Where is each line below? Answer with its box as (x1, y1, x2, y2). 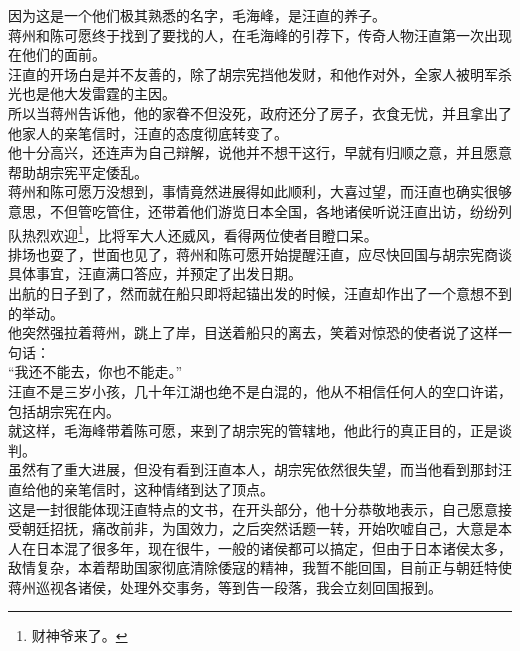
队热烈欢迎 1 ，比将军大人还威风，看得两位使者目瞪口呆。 (8, 221, 378, 245)
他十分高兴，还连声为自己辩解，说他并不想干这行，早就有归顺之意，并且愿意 (8, 142, 512, 163)
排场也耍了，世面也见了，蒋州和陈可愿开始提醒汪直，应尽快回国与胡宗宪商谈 (8, 243, 512, 264)
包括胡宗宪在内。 (8, 400, 120, 421)
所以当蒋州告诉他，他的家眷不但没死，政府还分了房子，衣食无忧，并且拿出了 (8, 102, 512, 123)
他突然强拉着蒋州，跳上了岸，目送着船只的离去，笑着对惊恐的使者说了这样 (8, 322, 498, 343)
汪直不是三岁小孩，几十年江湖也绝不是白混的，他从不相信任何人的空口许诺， (8, 380, 512, 401)
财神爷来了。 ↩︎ (31, 625, 128, 646)
